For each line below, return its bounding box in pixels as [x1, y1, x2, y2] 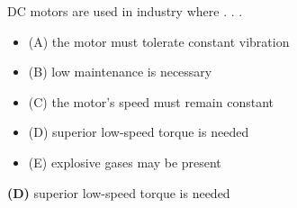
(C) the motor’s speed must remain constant [28, 92, 274, 111]
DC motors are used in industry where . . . [7, 2, 243, 20]
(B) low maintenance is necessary [28, 62, 212, 81]
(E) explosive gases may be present [28, 152, 221, 171]
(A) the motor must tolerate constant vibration [28, 32, 290, 50]
